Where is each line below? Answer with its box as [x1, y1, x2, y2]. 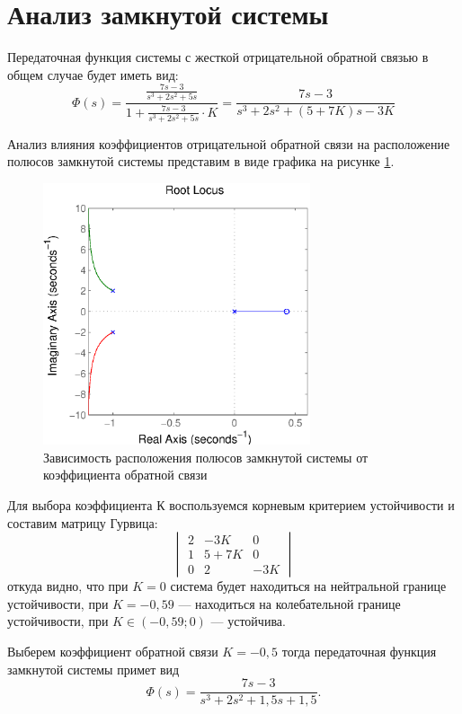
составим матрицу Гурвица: [7, 513, 158, 532]
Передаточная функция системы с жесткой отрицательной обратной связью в [7, 48, 429, 66]
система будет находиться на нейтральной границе [170, 577, 447, 595]
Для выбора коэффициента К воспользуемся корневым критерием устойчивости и [7, 495, 455, 514]
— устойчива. [210, 612, 286, 630]
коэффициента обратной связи [43, 465, 208, 484]
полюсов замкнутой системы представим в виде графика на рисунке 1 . [7, 152, 395, 171]
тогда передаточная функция [281, 641, 437, 660]
